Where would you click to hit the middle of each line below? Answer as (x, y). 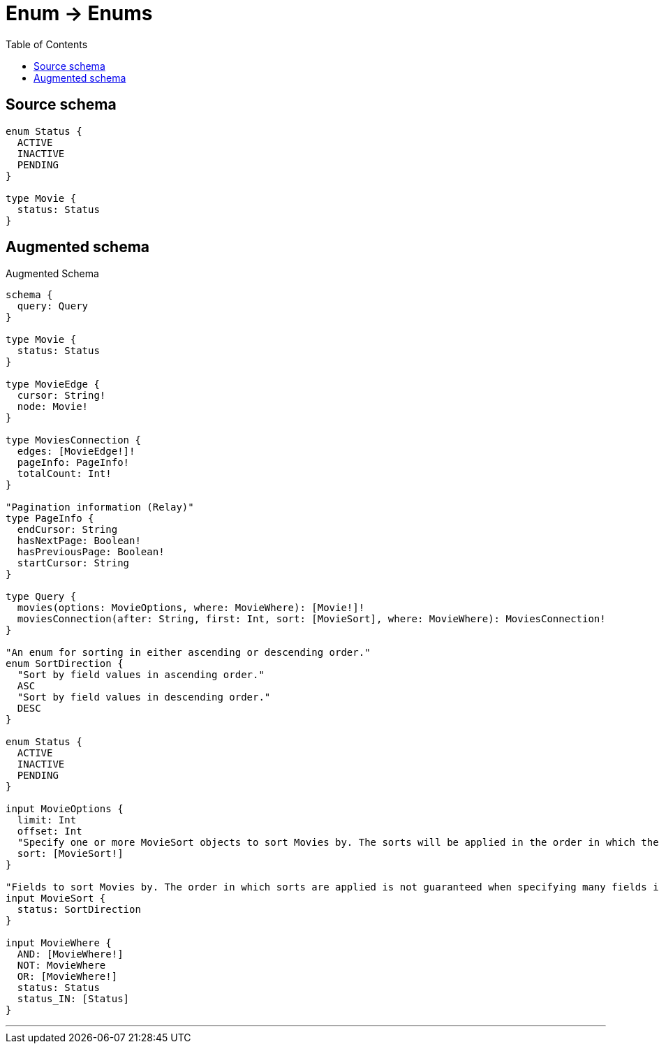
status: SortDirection (79, 910)
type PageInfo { (50, 519)
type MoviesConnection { (73, 440)
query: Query (53, 306)
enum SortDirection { (65, 664)
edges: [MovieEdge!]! (76, 452)
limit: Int (47, 820)
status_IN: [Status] (73, 999)
